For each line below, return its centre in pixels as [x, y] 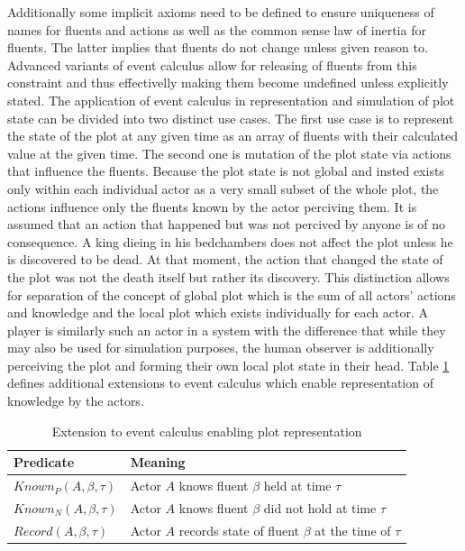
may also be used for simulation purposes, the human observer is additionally [221, 348]
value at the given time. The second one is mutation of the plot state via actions [229, 153]
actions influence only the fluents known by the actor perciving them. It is [212, 206]
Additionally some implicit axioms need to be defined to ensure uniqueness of [221, 12]
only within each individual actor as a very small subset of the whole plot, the [223, 188]
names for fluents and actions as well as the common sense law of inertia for [217, 29]
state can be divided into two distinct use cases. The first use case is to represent [231, 118]
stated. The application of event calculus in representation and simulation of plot [231, 100]
